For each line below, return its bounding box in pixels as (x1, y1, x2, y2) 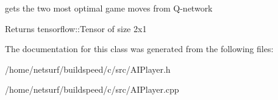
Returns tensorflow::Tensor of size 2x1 (5, 22, 147, 35)
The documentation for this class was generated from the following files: (5, 42, 274, 55)
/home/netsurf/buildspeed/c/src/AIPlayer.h (5, 62, 171, 75)
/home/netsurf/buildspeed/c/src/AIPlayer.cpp (5, 83, 179, 96)
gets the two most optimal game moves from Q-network (5, 2, 213, 14)
